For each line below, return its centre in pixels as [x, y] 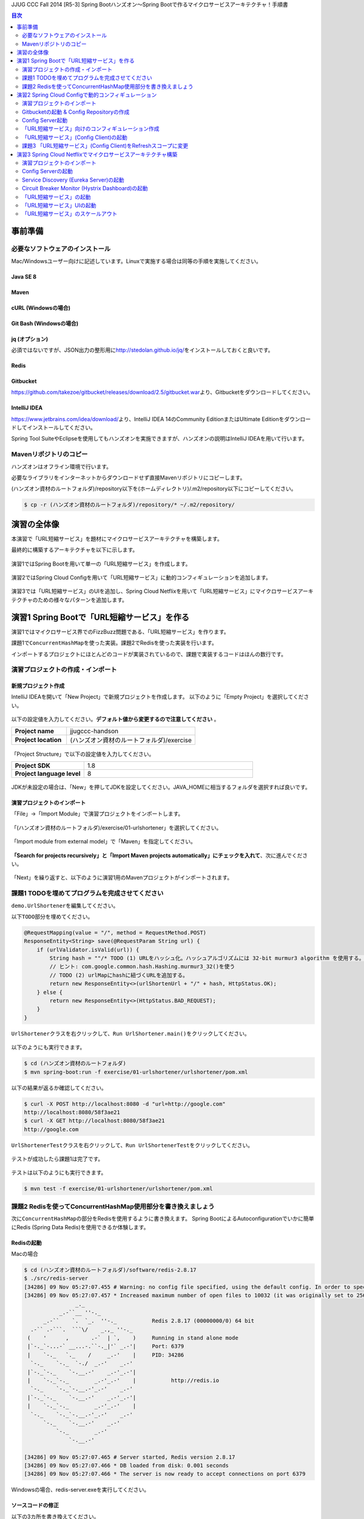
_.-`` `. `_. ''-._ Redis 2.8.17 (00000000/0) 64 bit [149, 1321]
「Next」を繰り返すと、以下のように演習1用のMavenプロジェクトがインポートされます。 [122, 877]
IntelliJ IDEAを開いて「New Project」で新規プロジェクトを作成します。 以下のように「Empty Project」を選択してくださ [160, 697]
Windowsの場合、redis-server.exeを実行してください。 [80, 1490]
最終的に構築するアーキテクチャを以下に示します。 [75, 550]
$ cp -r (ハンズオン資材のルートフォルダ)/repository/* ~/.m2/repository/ [129, 505]
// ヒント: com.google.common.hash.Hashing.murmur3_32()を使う [142, 967]
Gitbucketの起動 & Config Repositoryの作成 [76, 112]
